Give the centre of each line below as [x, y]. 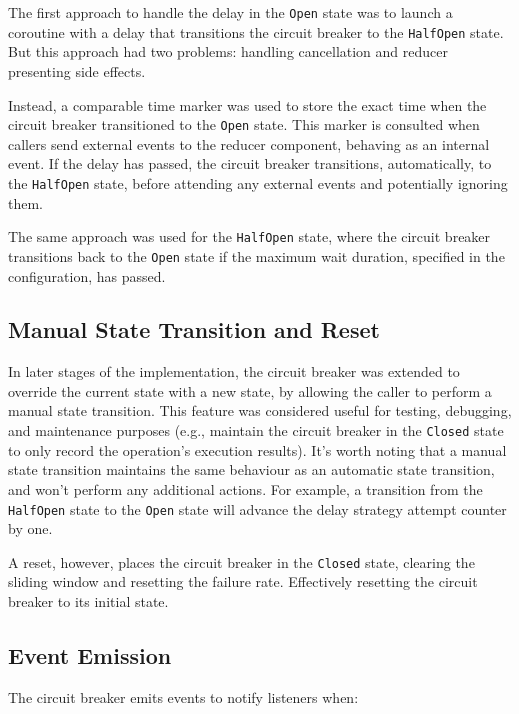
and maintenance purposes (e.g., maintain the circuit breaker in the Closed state [256, 430]
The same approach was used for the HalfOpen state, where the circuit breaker [249, 236]
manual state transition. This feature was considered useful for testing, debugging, [260, 410]
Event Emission [90, 655]
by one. [30, 528]
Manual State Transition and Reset [194, 329]
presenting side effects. [77, 70]
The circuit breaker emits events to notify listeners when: [183, 696]
